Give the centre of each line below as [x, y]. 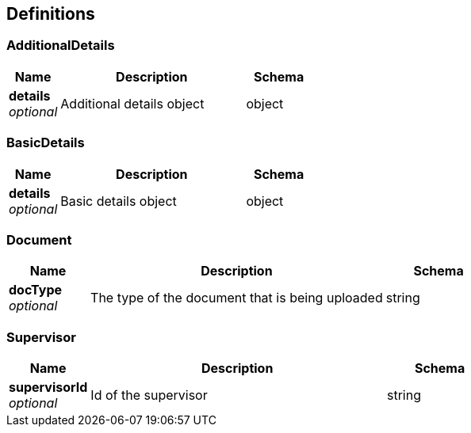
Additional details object [132, 103]
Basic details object [119, 201]
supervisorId [48, 387]
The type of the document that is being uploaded [237, 298]
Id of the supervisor [149, 395]
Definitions [51, 14]
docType [35, 290]
